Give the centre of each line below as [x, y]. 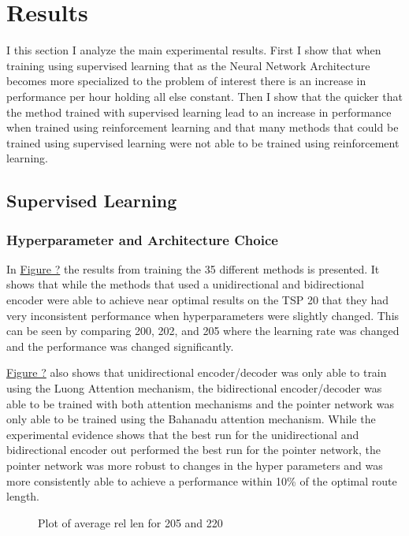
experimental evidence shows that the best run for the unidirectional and [183, 434]
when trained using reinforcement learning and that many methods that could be [203, 127]
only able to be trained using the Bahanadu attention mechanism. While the [191, 419]
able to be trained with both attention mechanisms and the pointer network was [200, 403]
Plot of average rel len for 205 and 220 [130, 522]
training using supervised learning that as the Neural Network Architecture [188, 65]
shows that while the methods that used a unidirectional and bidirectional [185, 284]
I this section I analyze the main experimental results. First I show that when [194, 50]
